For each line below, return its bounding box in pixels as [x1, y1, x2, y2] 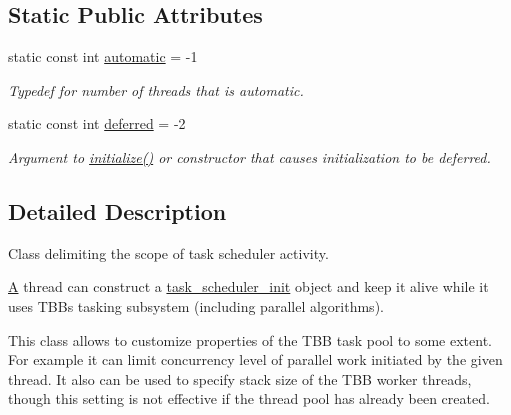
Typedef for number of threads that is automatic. [8, 79, 304, 100]
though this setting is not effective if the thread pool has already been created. [8, 388, 490, 409]
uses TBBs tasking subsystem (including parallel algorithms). [8, 295, 384, 316]
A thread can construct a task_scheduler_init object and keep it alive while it [8, 276, 489, 297]
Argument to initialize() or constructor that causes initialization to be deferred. [8, 146, 491, 167]
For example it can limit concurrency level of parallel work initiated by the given [8, 349, 503, 370]
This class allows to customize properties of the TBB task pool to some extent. [8, 329, 492, 350]
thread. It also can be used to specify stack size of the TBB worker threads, [8, 368, 472, 389]
